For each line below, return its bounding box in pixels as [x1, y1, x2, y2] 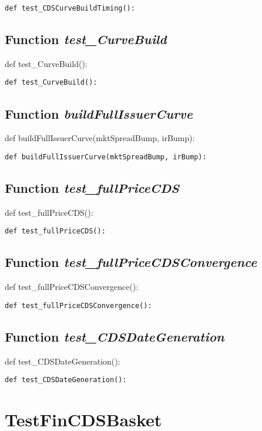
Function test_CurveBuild [5, 30, 167, 48]
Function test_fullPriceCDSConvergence [5, 253, 257, 271]
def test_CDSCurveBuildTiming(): [5, 4, 135, 12]
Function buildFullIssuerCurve [5, 104, 193, 122]
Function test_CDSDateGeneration [5, 327, 224, 345]
